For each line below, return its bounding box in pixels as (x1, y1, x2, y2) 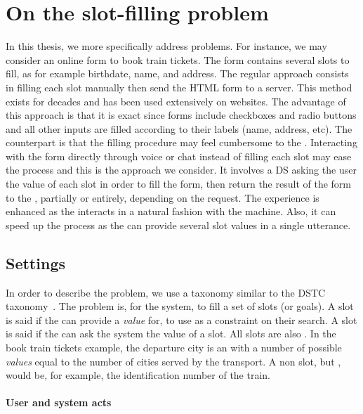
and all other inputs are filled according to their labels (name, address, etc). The (6, 121, 352, 136)
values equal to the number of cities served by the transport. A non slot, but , (6, 354, 341, 368)
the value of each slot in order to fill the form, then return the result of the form (6, 176, 351, 191)
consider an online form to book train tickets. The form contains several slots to (6, 52, 350, 67)
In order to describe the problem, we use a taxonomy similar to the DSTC (6, 285, 326, 299)
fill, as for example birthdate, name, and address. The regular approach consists (6, 66, 349, 81)
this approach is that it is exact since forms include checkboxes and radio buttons (6, 108, 357, 122)
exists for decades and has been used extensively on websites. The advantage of (6, 93, 346, 108)
